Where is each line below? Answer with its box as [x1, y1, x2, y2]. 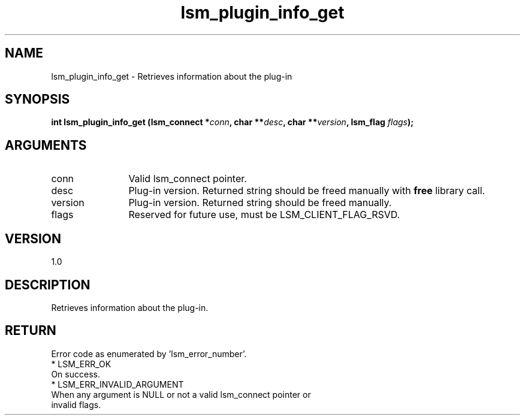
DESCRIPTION [5, 277, 90, 292]
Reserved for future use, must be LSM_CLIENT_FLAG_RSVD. [128, 209, 400, 221]
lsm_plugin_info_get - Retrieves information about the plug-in [51, 71, 292, 81]
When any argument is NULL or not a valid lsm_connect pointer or [51, 389, 311, 400]
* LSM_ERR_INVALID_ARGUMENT [51, 379, 184, 389]
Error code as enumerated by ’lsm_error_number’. [51, 348, 247, 359]
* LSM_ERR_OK [51, 358, 111, 369]
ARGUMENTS [5, 137, 87, 153]
